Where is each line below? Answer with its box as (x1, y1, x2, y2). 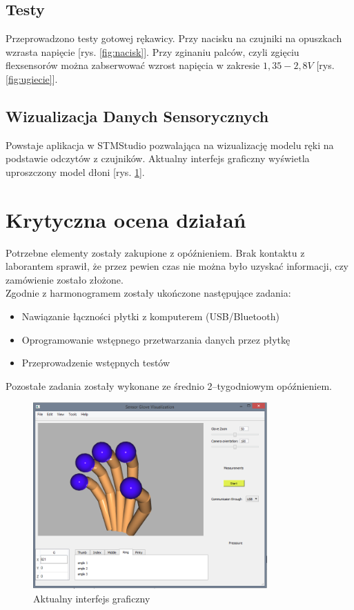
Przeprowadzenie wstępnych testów (21, 355, 170, 370)
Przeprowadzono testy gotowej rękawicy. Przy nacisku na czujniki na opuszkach (6, 31, 342, 46)
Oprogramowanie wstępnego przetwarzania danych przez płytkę (21, 332, 291, 346)
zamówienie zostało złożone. (6, 272, 124, 286)
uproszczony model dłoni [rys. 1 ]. (6, 164, 145, 179)
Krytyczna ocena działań (6, 205, 246, 233)
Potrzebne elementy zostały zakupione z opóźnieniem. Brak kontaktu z (6, 245, 305, 259)
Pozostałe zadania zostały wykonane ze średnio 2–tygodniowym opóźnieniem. (6, 378, 333, 393)
